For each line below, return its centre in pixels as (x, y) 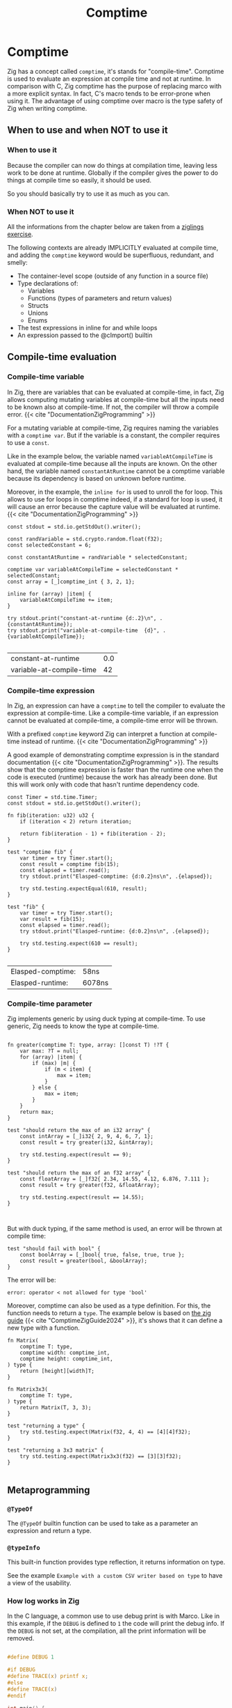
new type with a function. (43, 1328)
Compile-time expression (51, 690)
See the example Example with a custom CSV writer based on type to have (115, 1576)
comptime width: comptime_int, (65, 1353)
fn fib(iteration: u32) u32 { (51, 815)
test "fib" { (26, 907)
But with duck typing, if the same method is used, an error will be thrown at (115, 1229)
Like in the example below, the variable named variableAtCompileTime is (110, 456)
